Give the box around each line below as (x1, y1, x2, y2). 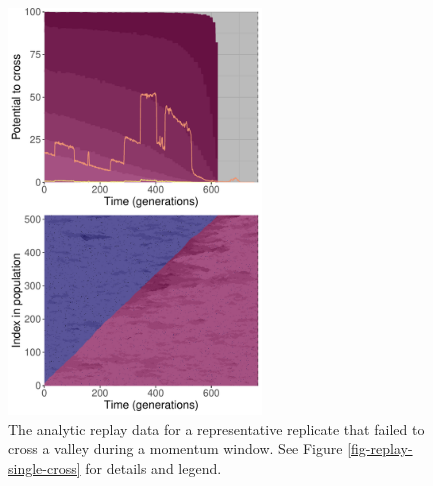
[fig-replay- (347, 438, 413, 459)
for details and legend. (85, 457, 222, 478)
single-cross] (8, 457, 81, 478)
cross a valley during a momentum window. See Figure (8, 438, 343, 459)
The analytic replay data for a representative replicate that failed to (8, 418, 425, 439)
